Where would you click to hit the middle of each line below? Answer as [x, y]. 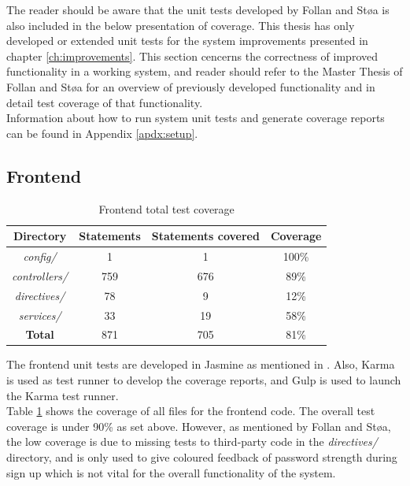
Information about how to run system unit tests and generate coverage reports [196, 118]
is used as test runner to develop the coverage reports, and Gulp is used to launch [204, 380]
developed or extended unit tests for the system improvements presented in [187, 41]
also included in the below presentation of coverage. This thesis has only [181, 25]
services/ [40, 315]
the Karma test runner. [63, 395]
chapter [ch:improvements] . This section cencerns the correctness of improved [192, 56]
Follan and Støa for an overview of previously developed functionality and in [191, 86]
